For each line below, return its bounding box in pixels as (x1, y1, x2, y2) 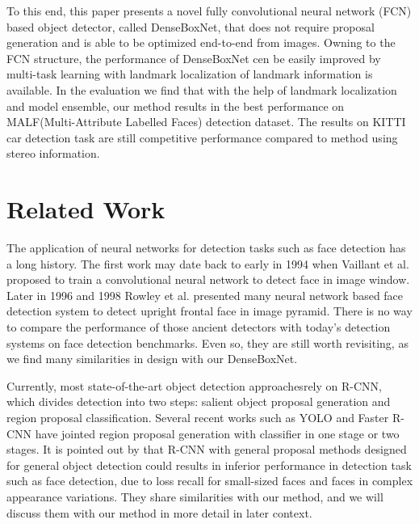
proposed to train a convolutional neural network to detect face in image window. (6, 271, 410, 288)
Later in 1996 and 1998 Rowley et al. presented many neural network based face (6, 286, 404, 303)
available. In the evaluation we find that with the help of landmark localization (6, 81, 397, 98)
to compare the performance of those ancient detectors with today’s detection (6, 319, 391, 336)
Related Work (6, 192, 166, 226)
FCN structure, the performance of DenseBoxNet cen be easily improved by (6, 49, 381, 66)
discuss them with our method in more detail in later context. (6, 504, 312, 521)
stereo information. (6, 145, 100, 162)
